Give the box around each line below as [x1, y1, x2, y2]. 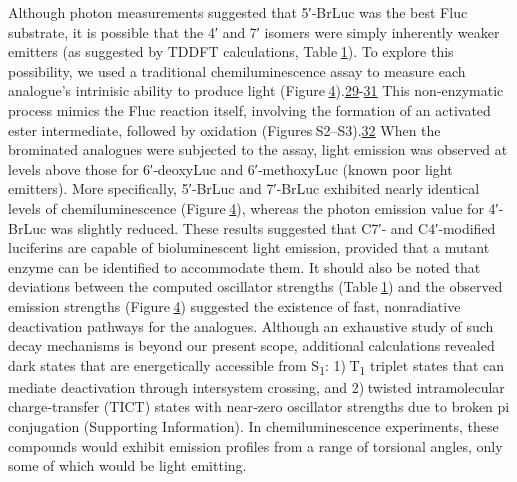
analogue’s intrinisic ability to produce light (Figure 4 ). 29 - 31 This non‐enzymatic [8, 80, 504, 101]
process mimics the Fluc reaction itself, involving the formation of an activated [8, 99, 491, 120]
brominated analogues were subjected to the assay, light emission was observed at [8, 139, 508, 160]
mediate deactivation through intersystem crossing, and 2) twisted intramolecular [8, 376, 505, 397]
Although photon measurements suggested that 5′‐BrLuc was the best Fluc [8, 2, 468, 22]
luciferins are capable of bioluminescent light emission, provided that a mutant [8, 237, 490, 258]
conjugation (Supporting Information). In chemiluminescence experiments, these [8, 416, 499, 436]
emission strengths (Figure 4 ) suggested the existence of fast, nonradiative [8, 295, 461, 316]
